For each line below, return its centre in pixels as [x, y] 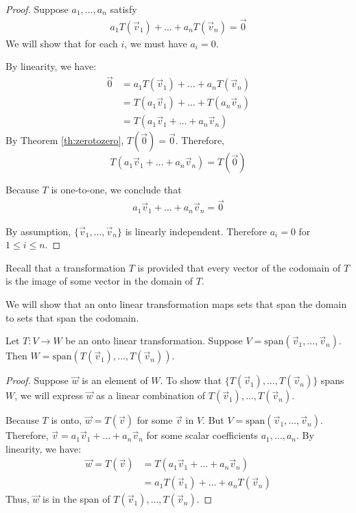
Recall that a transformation [66, 267]
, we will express [49, 395]
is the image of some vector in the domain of [99, 281]
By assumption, [38, 231]
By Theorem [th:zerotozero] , [65, 140]
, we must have [156, 43]
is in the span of [76, 499]
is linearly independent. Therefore [196, 231]
